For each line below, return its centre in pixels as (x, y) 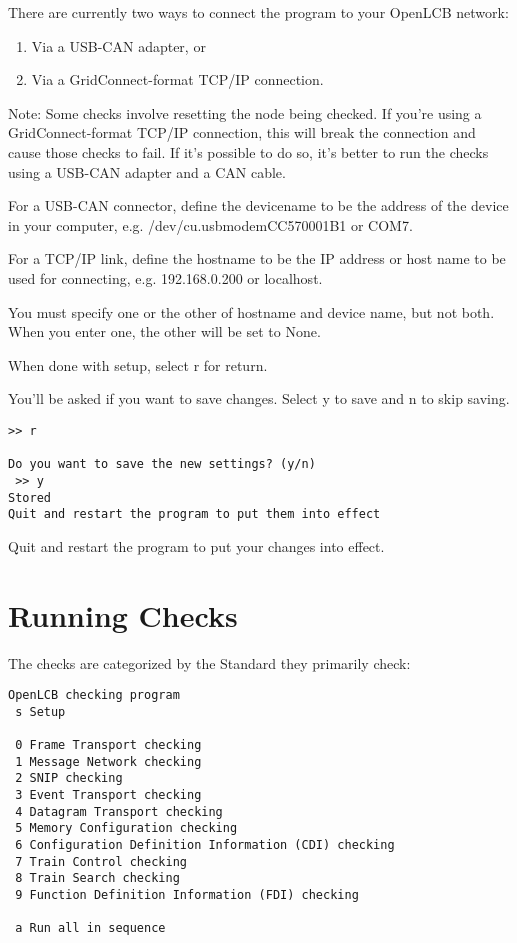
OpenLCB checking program (94, 695)
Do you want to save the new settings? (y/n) (162, 464)
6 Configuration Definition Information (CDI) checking (205, 845)
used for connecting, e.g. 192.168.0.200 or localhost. (165, 277)
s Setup (40, 711)
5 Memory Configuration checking (126, 828)
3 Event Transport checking (108, 795)
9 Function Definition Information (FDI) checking (187, 895)
